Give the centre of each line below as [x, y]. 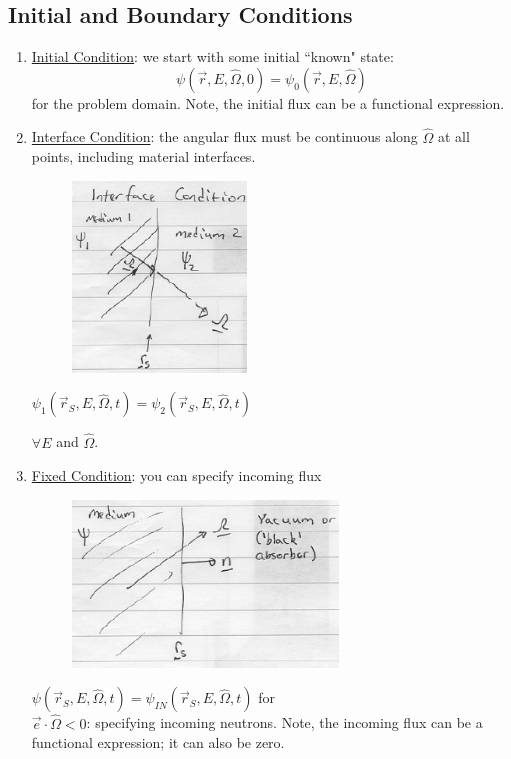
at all [454, 136]
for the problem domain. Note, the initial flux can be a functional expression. [268, 102]
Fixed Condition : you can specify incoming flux [176, 475]
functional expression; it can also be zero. [158, 742]
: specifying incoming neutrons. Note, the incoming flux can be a [284, 722]
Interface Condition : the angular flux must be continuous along [224, 136]
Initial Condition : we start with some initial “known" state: [212, 56]
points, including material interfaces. [143, 156]
